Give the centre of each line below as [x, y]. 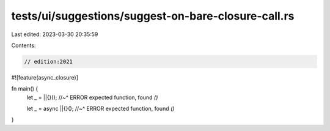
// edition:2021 [49, 62]
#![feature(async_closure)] [45, 77]
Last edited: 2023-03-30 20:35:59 [55, 34]
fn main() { [25, 89]
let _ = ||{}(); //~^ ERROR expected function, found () [92, 97]
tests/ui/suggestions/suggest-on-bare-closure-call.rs [153, 16]
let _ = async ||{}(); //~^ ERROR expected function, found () [101, 109]
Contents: [24, 45]
